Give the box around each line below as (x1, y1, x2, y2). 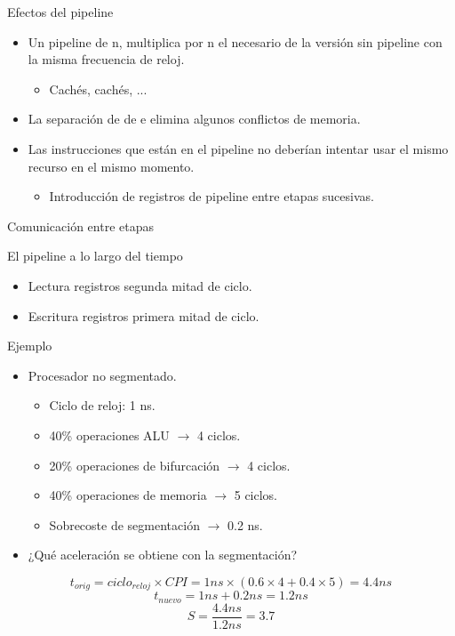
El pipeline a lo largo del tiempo (7, 246, 183, 265)
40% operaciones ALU (49, 425, 170, 444)
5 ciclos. (234, 486, 278, 504)
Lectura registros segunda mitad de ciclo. (28, 276, 252, 294)
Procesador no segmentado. (28, 366, 177, 384)
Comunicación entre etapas (7, 216, 154, 235)
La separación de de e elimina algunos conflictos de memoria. (28, 109, 361, 128)
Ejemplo (7, 336, 52, 355)
